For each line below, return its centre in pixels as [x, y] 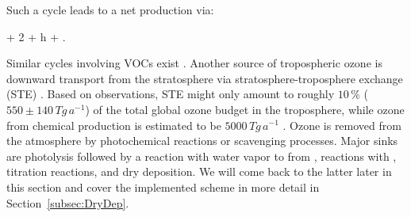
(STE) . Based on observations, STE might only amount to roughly [171, 94]
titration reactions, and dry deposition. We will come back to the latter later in [199, 171]
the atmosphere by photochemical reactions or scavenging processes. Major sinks [202, 141]
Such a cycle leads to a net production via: [110, 10]
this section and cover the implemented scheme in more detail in [163, 187]
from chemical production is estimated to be [114, 125]
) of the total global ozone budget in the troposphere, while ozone [245, 109]
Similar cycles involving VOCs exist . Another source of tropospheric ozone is [194, 63]
